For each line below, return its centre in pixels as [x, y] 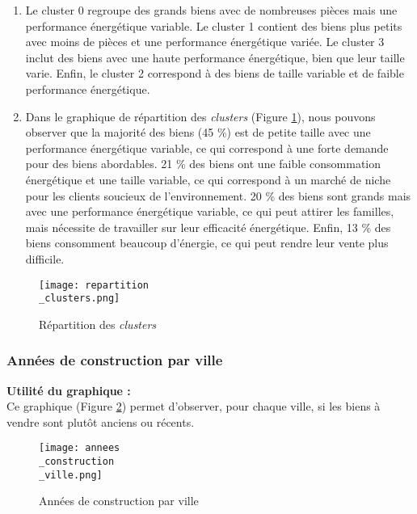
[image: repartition [94, 285]
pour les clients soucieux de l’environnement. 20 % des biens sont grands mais [218, 195]
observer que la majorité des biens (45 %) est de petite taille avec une [198, 132]
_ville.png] [71, 475]
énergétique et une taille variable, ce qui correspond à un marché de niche [208, 179]
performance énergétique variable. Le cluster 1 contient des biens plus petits [214, 25]
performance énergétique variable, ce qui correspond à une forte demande [207, 147]
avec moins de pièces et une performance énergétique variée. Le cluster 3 [205, 42]
